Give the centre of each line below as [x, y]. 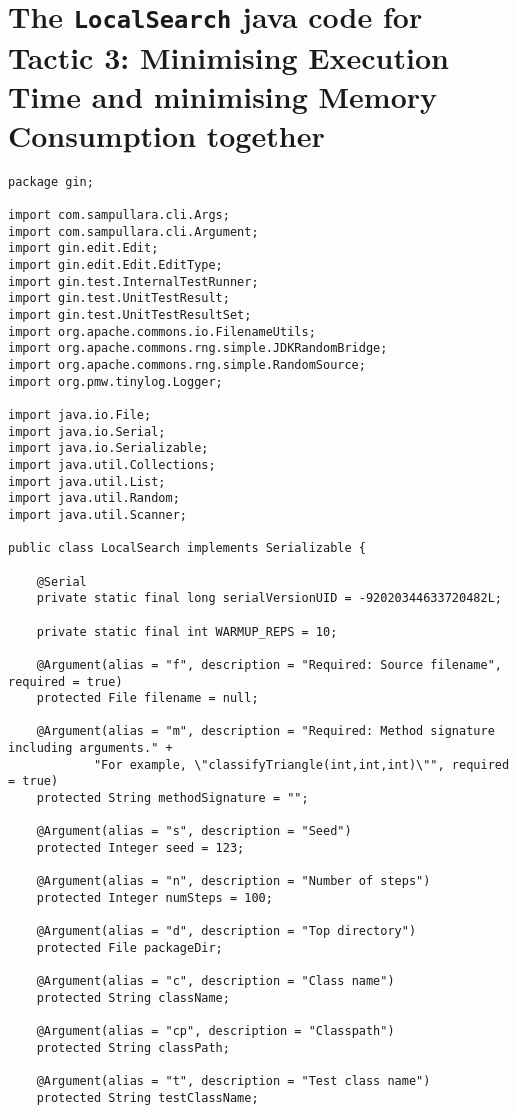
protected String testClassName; [147, 1097]
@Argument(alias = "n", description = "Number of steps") [233, 881]
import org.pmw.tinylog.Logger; [115, 381]
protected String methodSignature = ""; [172, 798]
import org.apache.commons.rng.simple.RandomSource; [187, 365]
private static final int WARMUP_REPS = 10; [187, 631]
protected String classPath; [133, 1047]
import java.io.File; [80, 415]
